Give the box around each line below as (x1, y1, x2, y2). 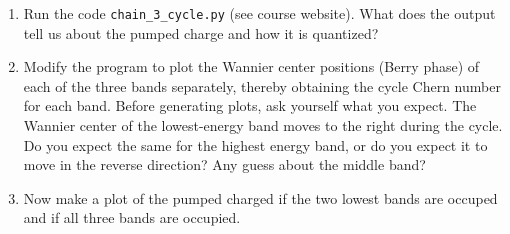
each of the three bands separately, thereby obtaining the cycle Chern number (23, 75, 501, 96)
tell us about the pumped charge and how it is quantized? (23, 22, 379, 43)
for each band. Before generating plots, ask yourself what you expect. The (23, 95, 477, 116)
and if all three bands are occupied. (23, 207, 241, 228)
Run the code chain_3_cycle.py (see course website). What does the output (23, 3, 496, 23)
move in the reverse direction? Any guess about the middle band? (23, 154, 426, 175)
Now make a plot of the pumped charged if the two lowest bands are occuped (23, 187, 498, 208)
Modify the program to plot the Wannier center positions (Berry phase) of (23, 56, 480, 77)
